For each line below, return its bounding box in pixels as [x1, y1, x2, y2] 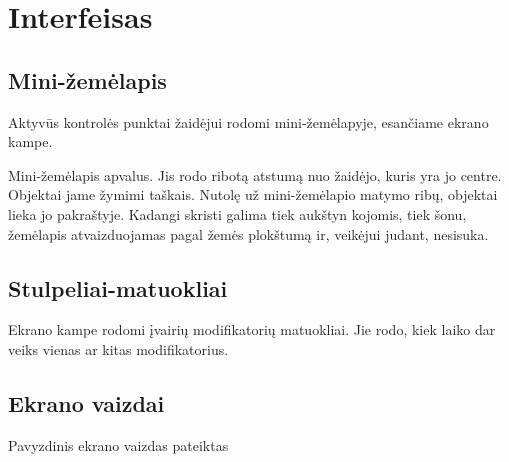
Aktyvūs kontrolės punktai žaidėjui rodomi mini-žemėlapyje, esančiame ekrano [8, 111, 489, 132]
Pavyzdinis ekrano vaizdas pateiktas [8, 434, 229, 455]
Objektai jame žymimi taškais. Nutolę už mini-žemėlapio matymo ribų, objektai [8, 184, 498, 205]
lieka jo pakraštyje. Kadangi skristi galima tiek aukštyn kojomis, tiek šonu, [8, 203, 467, 224]
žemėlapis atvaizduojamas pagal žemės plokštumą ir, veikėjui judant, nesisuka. [8, 223, 489, 244]
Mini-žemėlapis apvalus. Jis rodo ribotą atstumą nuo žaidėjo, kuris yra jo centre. [8, 164, 502, 185]
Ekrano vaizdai [8, 387, 165, 418]
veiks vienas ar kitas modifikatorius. [8, 338, 229, 359]
